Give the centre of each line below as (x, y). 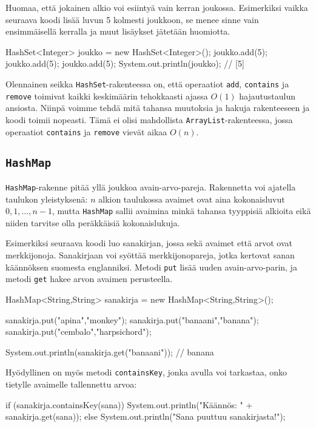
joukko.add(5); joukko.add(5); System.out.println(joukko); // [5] (125, 63)
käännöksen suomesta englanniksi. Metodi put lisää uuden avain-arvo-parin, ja (151, 267)
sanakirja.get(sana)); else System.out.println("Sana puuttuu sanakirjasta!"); (146, 416)
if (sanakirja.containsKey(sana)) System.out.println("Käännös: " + (129, 404)
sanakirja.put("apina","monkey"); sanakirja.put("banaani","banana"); (132, 319)
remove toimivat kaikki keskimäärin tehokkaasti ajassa (107, 96)
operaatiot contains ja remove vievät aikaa (86, 131)
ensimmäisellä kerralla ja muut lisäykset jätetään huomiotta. (118, 31)
